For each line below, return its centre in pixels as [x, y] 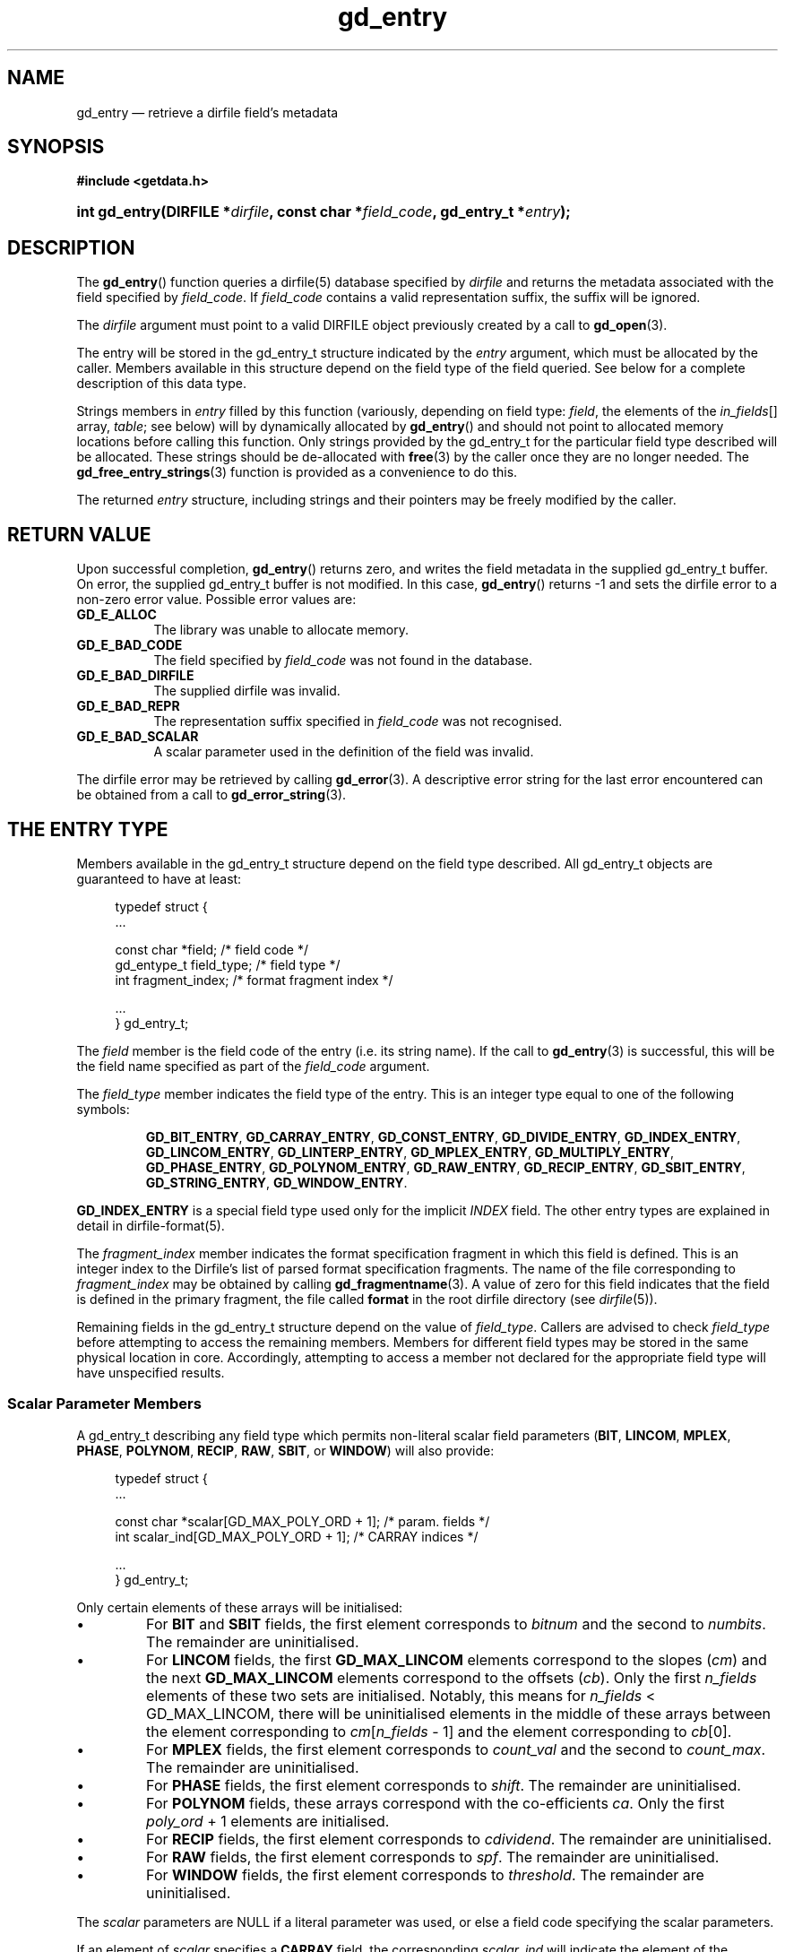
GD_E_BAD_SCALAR [138, 737]
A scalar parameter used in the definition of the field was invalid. [344, 752]
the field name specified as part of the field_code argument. [253, 1066]
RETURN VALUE [79, 534]
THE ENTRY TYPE [88, 829]
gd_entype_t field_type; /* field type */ [228, 964]
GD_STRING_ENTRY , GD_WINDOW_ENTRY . [276, 1182]
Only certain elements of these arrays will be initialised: [240, 1607]
